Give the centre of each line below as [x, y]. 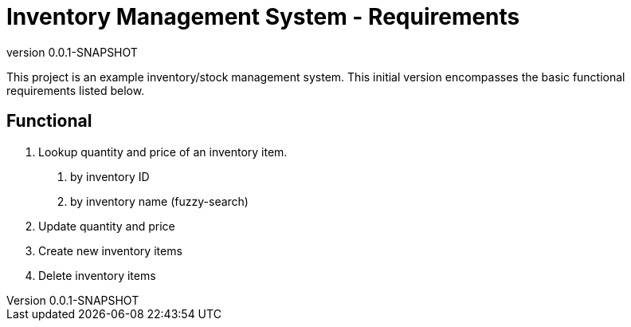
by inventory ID [110, 176]
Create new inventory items [110, 250]
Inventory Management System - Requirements [263, 17]
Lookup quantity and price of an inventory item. [163, 152]
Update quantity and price [107, 226]
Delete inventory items [97, 275]
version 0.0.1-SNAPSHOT [72, 52]
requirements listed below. [76, 90]
